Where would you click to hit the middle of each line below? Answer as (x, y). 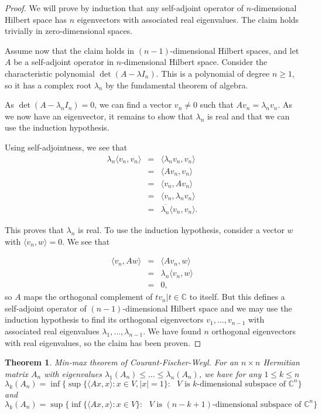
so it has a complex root (48, 85)
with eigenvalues (73, 373)
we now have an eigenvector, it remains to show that (99, 116)
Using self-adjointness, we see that (66, 147)
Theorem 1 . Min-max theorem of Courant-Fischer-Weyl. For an (121, 362)
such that (217, 105)
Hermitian (281, 362)
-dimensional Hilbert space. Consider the (194, 62)
